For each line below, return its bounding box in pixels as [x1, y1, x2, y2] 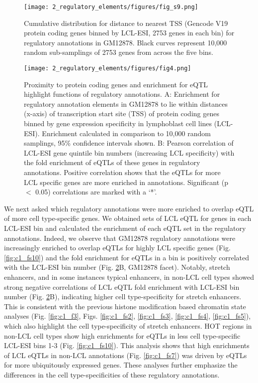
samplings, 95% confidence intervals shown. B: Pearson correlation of [24, 138, 234, 148]
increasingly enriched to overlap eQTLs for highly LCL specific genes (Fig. [4, 242, 231, 253]
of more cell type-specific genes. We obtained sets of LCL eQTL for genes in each [4, 213, 252, 223]
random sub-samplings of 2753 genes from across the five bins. [24, 47, 213, 57]
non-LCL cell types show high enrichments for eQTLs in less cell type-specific [4, 330, 241, 341]
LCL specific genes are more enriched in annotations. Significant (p [24, 177, 229, 187]
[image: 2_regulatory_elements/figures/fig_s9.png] [24, 3, 198, 10]
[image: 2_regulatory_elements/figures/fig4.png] [24, 65, 191, 72]
